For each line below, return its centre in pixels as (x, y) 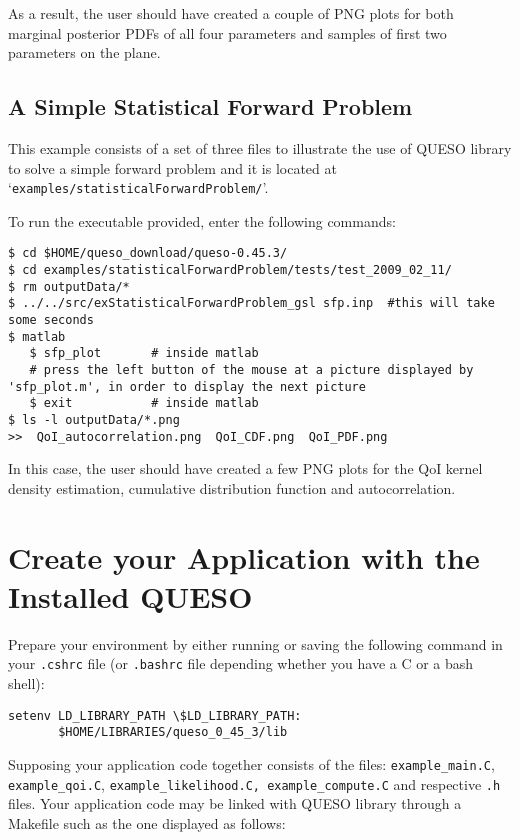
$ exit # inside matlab (144, 403)
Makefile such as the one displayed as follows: (147, 822)
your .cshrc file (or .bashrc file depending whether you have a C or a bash (241, 663)
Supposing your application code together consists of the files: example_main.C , (251, 763)
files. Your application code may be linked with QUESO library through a (235, 803)
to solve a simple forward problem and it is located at (172, 167)
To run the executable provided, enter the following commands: (202, 220)
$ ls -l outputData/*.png (94, 419)
